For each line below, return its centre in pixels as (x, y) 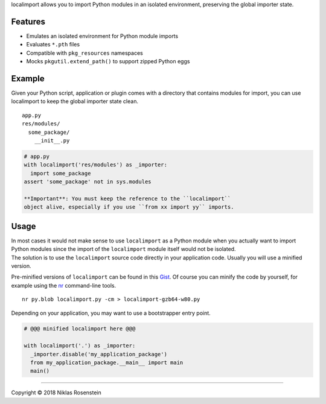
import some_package (61, 173)
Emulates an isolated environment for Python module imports (102, 36)
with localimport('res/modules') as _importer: (95, 165)
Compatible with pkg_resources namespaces (85, 53)
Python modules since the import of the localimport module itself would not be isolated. (123, 249)
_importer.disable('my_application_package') (99, 354)
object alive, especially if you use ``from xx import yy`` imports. (129, 207)
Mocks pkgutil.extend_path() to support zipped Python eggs (108, 62)
